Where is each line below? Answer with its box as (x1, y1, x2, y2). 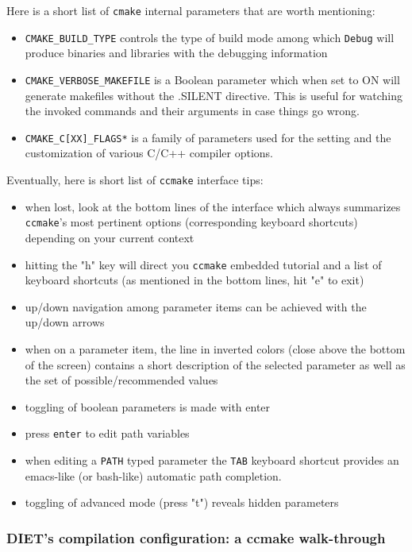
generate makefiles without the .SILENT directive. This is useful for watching (25, 87, 403, 103)
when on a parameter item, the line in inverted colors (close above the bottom (25, 340, 406, 357)
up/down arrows (25, 314, 105, 330)
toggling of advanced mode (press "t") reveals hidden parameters (25, 494, 339, 511)
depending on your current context (25, 229, 194, 245)
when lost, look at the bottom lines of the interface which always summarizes (25, 198, 401, 214)
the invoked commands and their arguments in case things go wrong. (25, 102, 360, 119)
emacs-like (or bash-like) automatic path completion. (25, 467, 282, 484)
